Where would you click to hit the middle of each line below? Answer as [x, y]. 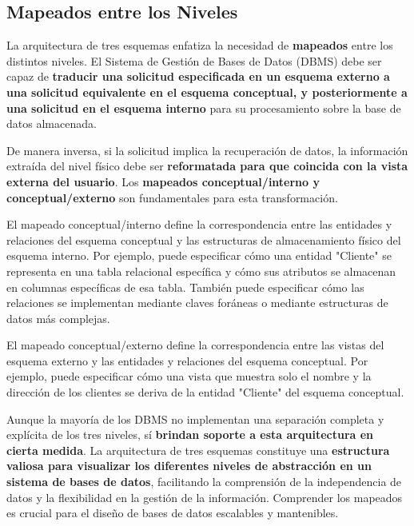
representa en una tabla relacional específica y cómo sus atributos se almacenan [201, 271]
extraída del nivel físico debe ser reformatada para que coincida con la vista [207, 166]
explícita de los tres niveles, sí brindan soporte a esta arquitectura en [190, 434]
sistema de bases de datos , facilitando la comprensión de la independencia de [204, 482]
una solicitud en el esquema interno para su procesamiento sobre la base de [204, 108]
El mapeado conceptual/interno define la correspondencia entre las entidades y [199, 224]
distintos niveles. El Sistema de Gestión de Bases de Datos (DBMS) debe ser [194, 60]
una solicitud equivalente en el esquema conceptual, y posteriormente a [207, 92]
